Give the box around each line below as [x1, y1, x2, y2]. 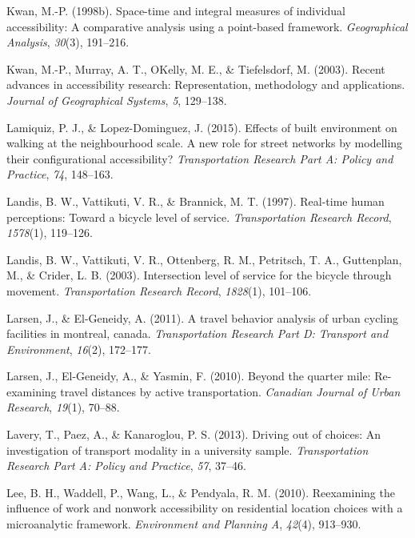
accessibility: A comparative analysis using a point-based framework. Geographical [6, 18, 408, 34]
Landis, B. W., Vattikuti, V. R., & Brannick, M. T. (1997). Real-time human [6, 192, 385, 209]
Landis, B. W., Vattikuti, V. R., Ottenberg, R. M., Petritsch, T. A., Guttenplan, [6, 251, 402, 267]
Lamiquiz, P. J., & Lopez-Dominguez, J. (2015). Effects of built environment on [6, 118, 397, 135]
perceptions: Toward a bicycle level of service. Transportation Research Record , [6, 208, 392, 225]
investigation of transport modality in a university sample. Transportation [6, 441, 369, 458]
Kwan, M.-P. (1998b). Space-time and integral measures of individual [6, 2, 345, 18]
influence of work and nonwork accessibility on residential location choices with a [6, 500, 403, 516]
